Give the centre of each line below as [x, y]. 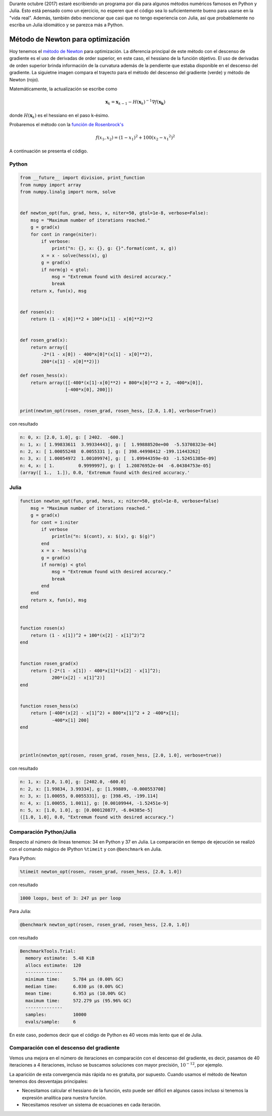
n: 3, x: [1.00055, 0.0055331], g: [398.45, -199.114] [89, 796]
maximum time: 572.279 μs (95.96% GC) [79, 1000]
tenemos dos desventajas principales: [49, 1081]
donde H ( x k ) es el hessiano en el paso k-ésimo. [59, 116]
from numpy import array [51, 185]
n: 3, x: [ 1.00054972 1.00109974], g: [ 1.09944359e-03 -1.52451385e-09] [118, 459]
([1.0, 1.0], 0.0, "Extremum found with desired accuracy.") [97, 817]
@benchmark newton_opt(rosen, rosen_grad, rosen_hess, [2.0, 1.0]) [105, 924]
